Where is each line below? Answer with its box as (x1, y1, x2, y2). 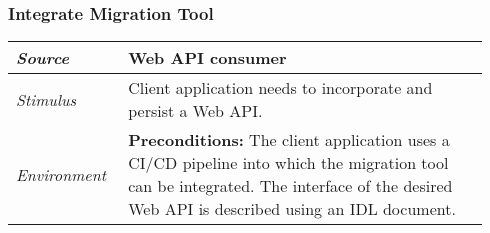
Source (16, 46, 69, 70)
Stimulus (16, 87, 77, 111)
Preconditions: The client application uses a (128, 128, 450, 152)
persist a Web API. (128, 99, 263, 123)
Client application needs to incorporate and (128, 76, 433, 100)
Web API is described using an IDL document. (128, 197, 456, 221)
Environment (16, 162, 106, 186)
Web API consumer (128, 46, 287, 70)
